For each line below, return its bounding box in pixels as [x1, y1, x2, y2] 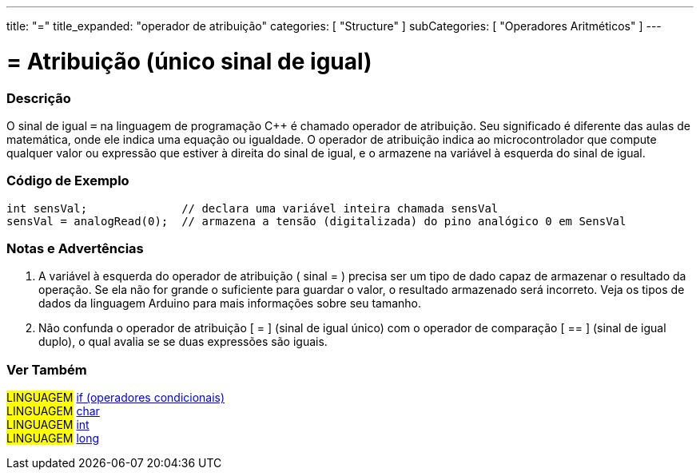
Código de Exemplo [6, 173, 129, 189]
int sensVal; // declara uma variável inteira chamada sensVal [6, 201, 499, 215]
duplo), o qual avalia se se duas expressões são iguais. [38, 335, 328, 349]
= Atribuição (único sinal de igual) [6, 47, 372, 75]
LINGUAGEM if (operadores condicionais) [6, 391, 225, 405]
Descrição [6, 89, 71, 106]
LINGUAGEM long [6, 431, 100, 446]
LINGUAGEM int [6, 418, 89, 432]
